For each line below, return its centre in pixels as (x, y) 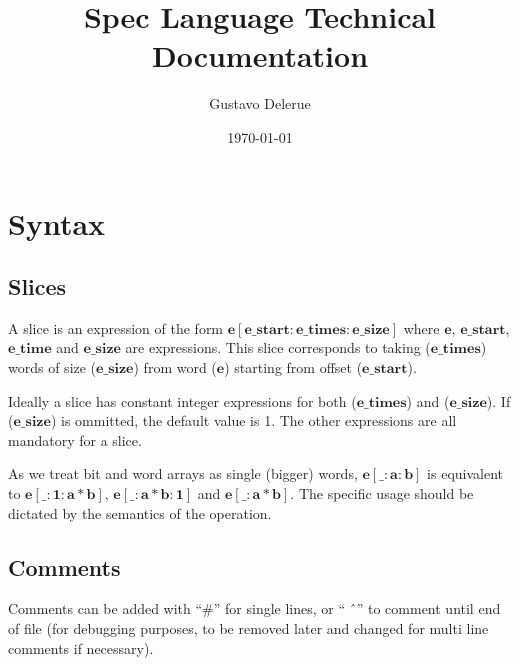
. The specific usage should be (382, 493)
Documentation (260, 55)
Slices (37, 286)
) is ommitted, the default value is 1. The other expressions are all (253, 420)
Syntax (57, 222)
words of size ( (52, 367)
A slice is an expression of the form (116, 327)
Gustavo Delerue (260, 103)
